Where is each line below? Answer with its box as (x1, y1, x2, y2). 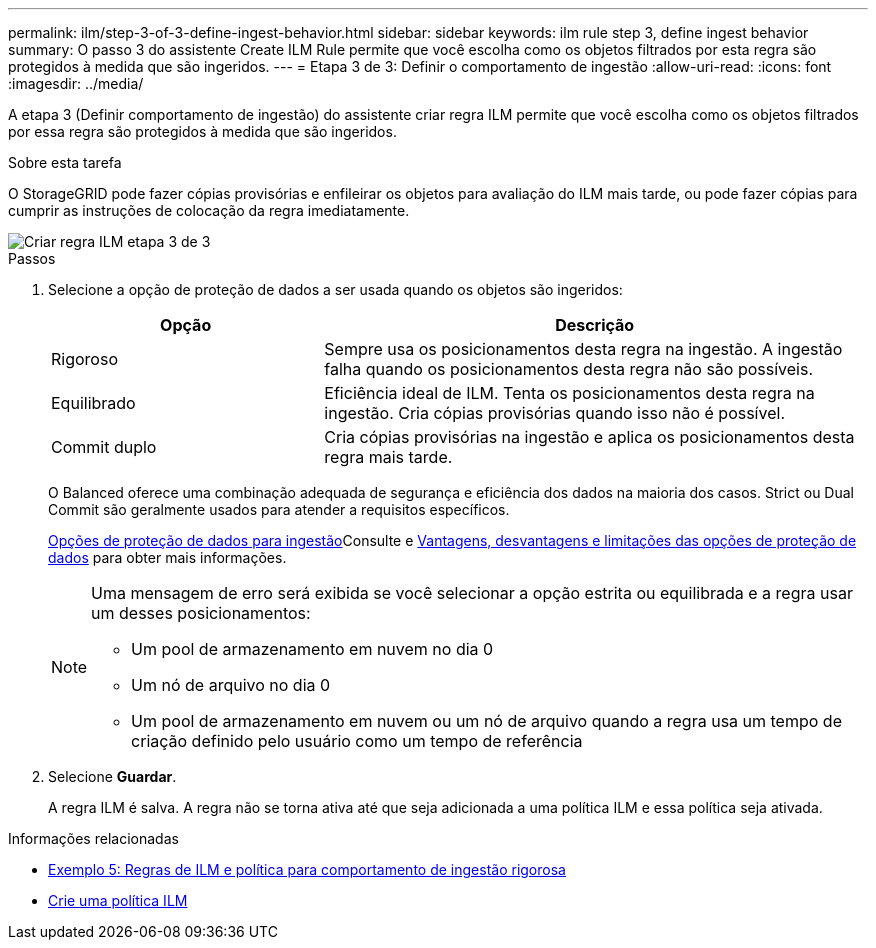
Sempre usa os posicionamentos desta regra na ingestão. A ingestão (324, 339, 843, 359)
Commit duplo (51, 437, 157, 457)
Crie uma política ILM (48, 892, 188, 909)
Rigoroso (51, 349, 118, 369)
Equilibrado (51, 393, 136, 413)
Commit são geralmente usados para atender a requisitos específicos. (48, 501, 510, 518)
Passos (8, 250, 56, 267)
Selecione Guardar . (48, 768, 177, 785)
